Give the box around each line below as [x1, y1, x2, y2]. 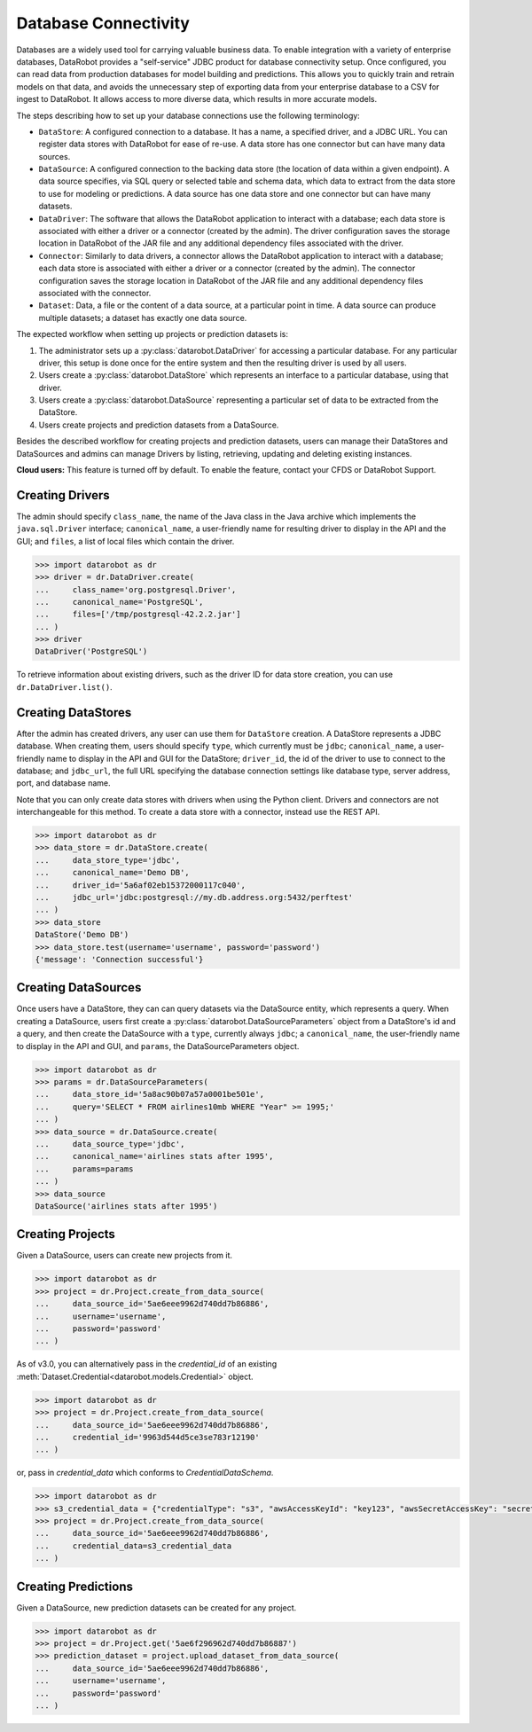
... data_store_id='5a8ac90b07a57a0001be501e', [35, 1089, 265, 1100]
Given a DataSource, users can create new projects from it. [16, 1250, 232, 1261]
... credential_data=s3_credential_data [35, 1540, 232, 1551]
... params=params [35, 1164, 134, 1174]
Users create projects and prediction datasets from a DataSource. [38, 419, 279, 430]
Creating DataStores [16, 705, 132, 720]
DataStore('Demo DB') [35, 929, 129, 940]
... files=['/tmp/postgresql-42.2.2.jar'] [35, 609, 241, 620]
